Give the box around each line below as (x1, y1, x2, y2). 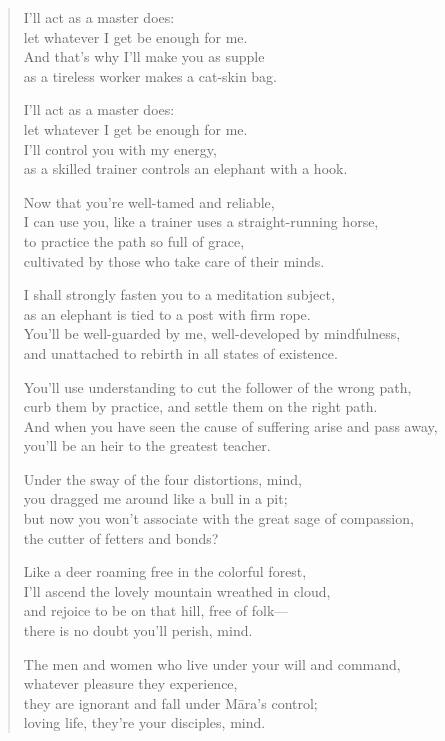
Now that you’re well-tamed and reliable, (23, 191, 275, 212)
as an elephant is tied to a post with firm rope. (23, 303, 311, 324)
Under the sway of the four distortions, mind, (23, 468, 302, 489)
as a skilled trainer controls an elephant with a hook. (23, 158, 348, 179)
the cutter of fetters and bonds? (23, 527, 219, 548)
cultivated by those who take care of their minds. (23, 250, 325, 271)
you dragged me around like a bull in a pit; (23, 488, 288, 509)
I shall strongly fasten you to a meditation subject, (23, 284, 335, 305)
